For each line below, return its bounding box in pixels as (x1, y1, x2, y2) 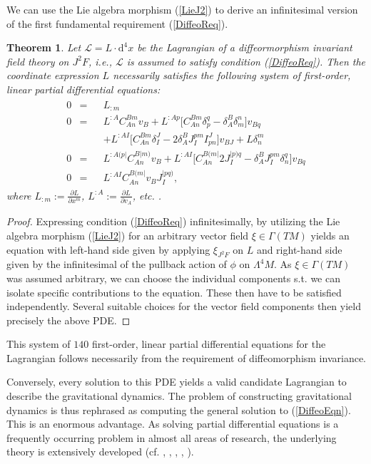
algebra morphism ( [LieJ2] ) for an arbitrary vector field (6, 227, 249, 242)
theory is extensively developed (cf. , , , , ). (6, 444, 194, 459)
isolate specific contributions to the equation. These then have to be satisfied (6, 284, 342, 299)
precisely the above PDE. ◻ (6, 312, 131, 327)
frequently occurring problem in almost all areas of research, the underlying (6, 430, 337, 445)
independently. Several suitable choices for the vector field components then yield (6, 299, 361, 314)
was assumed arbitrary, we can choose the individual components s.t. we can (6, 270, 340, 285)
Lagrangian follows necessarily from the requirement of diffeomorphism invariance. (6, 350, 366, 365)
